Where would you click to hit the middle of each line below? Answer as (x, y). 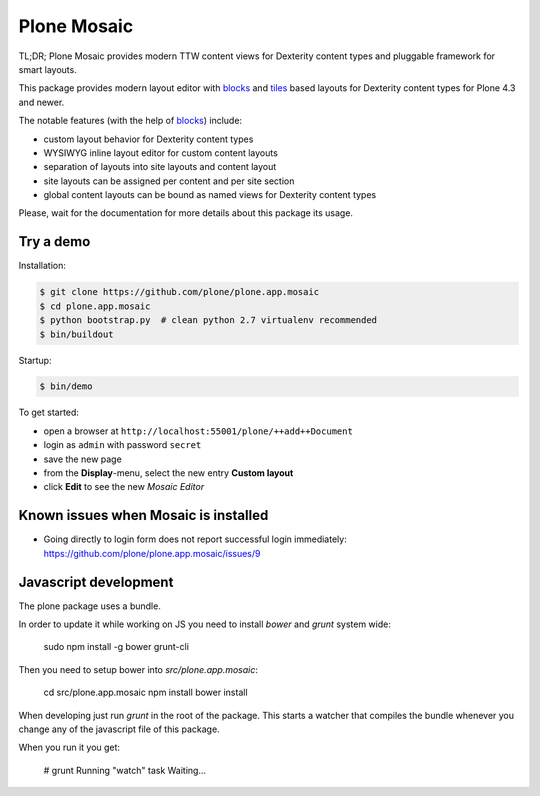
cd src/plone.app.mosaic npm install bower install (146, 692)
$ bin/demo (66, 386)
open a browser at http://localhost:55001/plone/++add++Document (198, 431)
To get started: (49, 412)
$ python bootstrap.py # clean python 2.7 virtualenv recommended (208, 320)
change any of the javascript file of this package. (119, 729)
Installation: (42, 266)
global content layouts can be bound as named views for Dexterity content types (210, 195)
